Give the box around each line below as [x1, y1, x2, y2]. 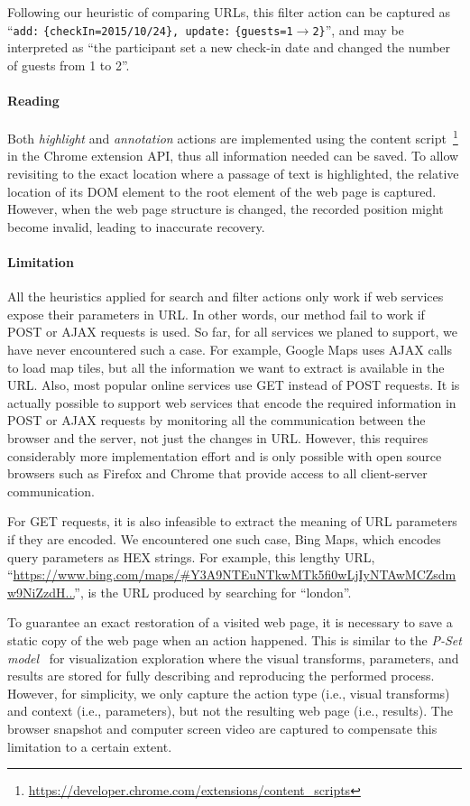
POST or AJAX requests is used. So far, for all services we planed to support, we [7, 322, 457, 341]
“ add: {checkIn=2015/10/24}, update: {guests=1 [7, 20, 293, 39]
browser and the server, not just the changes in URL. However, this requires [7, 429, 429, 447]
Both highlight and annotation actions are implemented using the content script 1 [7, 126, 458, 147]
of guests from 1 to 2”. [7, 55, 130, 74]
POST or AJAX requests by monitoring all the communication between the [7, 411, 426, 430]
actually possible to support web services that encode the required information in [7, 393, 456, 412]
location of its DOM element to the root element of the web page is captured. [7, 181, 437, 200]
